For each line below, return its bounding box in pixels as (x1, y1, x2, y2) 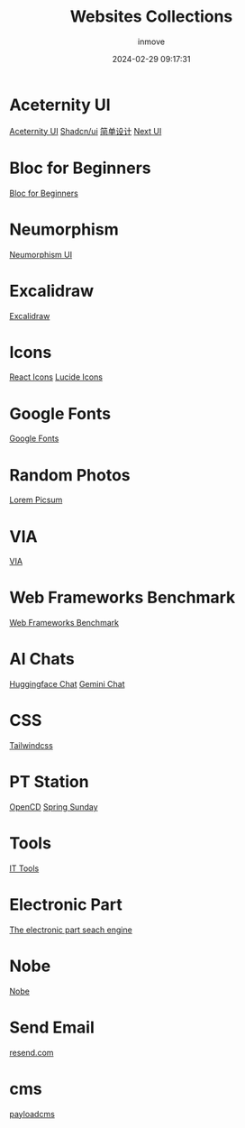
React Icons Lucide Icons (9, 371, 104, 382)
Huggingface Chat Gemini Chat (9, 679, 125, 690)
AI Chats (9, 649, 75, 669)
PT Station (9, 772, 89, 793)
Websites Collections (69, 6, 233, 27)
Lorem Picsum (9, 494, 63, 506)
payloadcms (9, 1108, 56, 1119)
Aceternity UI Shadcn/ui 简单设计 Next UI (9, 125, 162, 136)
